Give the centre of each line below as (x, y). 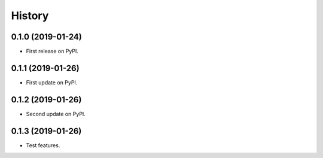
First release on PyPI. (52, 51)
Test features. (43, 145)
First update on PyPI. (52, 82)
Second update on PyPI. (56, 114)
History (30, 16)
